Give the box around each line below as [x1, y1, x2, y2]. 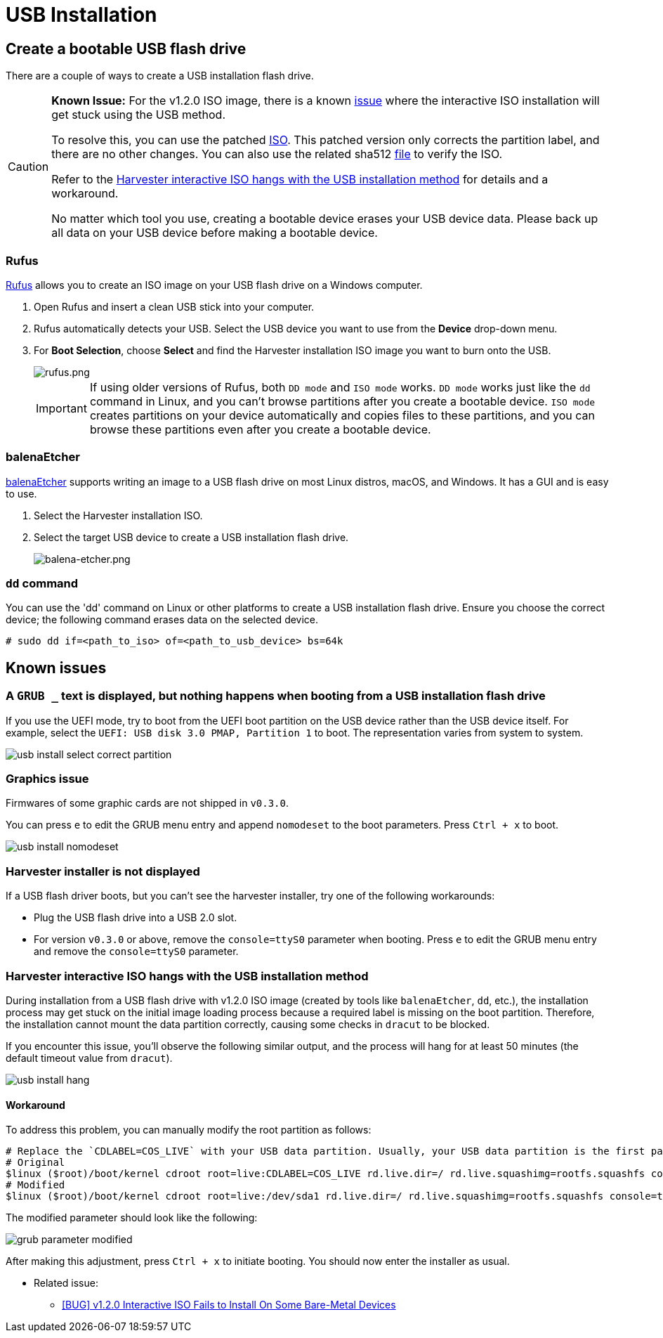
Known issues [6, 658, 107, 677]
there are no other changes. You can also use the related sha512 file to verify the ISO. [51, 147, 503, 162]
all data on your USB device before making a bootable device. [51, 226, 378, 240]
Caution [8, 160, 49, 174]
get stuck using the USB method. [51, 108, 225, 122]
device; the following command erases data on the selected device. [6, 613, 319, 626]
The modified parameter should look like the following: [6, 1212, 258, 1224]
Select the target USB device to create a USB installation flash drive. [34, 531, 349, 543]
